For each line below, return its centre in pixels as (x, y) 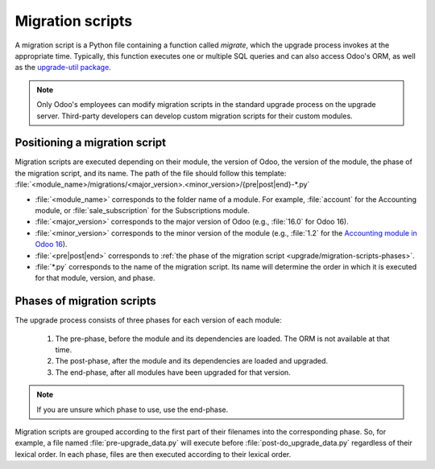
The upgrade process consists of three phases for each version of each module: (148, 320)
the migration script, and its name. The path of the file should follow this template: (151, 173)
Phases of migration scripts (85, 301)
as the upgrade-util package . (63, 68)
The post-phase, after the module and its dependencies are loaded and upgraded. (192, 361)
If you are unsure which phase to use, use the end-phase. (133, 409)
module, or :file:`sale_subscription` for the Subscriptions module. (142, 210)
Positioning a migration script (91, 143)
